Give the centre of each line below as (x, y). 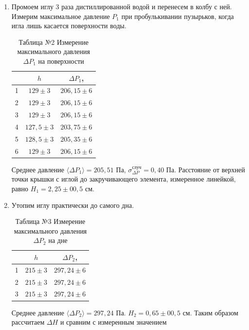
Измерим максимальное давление (61, 16)
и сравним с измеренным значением (113, 322)
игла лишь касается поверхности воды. (69, 26)
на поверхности (61, 61)
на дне (58, 240)
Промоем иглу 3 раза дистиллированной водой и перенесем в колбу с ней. (122, 6)
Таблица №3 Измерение (50, 221)
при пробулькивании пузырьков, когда (178, 16)
